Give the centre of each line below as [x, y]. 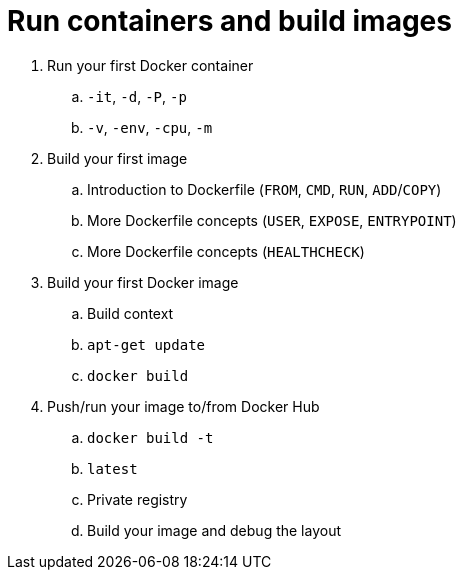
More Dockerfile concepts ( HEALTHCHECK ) [226, 251]
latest [112, 468]
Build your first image [117, 158]
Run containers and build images [229, 21]
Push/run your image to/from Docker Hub [183, 406]
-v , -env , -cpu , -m [150, 127]
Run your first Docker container [150, 65]
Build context [130, 313]
